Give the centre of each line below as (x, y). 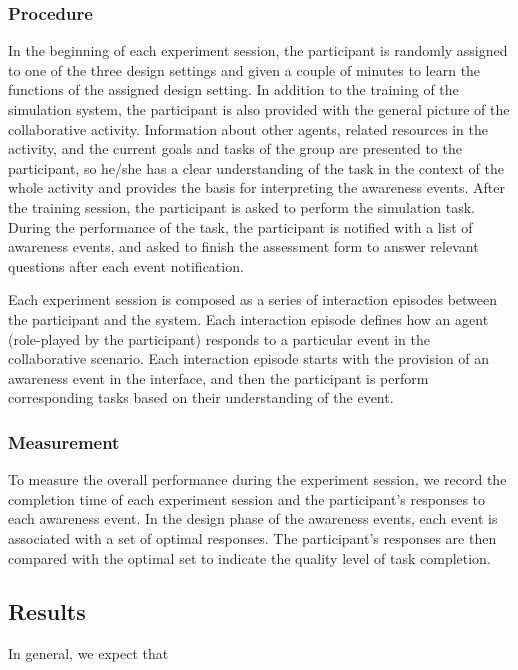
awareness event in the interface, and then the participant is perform (218, 377)
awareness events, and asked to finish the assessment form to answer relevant (243, 246)
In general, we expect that (88, 653)
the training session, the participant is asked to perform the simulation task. (241, 206)
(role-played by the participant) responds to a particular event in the (219, 338)
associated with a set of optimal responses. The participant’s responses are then (252, 537)
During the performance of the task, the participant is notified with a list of (240, 226)
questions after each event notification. (126, 265)
